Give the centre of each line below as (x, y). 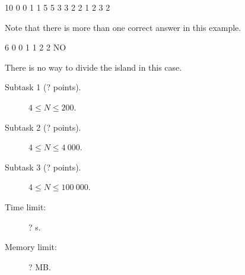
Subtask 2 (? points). (43, 127)
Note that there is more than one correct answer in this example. (123, 27)
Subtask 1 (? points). (43, 87)
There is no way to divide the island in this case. (93, 67)
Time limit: (26, 206)
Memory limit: (31, 247)
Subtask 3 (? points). (43, 167)
